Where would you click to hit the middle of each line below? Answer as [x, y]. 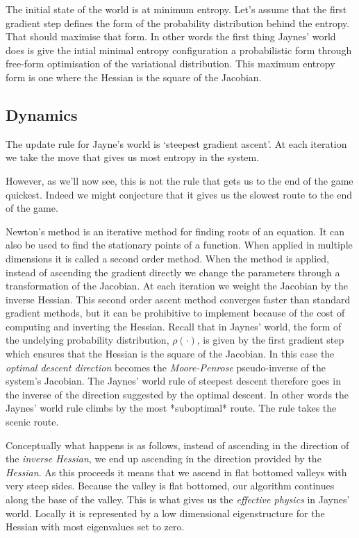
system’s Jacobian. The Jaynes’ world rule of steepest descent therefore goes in [173, 381]
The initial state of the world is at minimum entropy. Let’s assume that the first [176, 9]
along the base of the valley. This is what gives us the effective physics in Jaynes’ [178, 499]
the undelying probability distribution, [87, 340]
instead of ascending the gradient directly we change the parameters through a [173, 272]
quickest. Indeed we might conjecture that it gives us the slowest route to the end [179, 194]
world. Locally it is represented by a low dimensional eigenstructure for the [165, 513]
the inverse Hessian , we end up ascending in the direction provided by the [164, 459]
